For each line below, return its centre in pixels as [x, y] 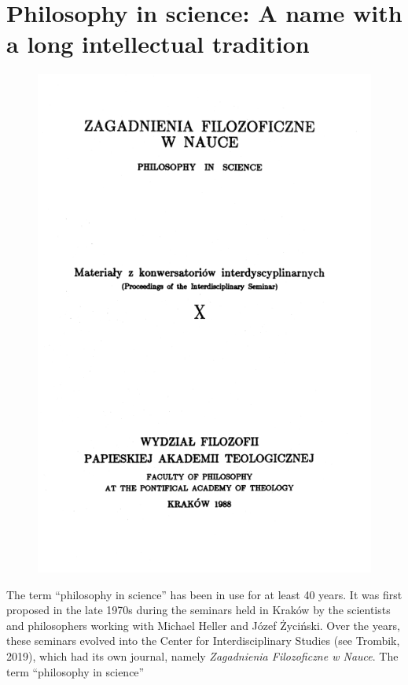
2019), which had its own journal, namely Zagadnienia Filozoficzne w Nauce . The [202, 656]
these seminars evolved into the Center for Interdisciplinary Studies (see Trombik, [203, 641]
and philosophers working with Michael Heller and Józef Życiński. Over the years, [203, 625]
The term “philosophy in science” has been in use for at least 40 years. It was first [204, 594]
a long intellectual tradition [158, 44]
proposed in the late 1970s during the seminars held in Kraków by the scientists [198, 610]
